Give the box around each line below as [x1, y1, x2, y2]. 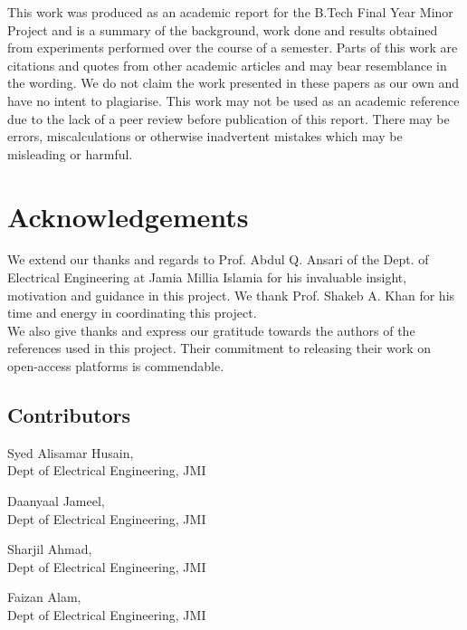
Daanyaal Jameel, [7, 492, 105, 511]
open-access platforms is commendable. [7, 357, 224, 376]
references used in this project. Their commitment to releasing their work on [7, 339, 431, 358]
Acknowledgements [7, 197, 249, 234]
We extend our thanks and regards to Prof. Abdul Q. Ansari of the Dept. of [7, 250, 429, 269]
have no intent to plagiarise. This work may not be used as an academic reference [7, 91, 460, 110]
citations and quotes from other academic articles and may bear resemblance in [7, 55, 447, 74]
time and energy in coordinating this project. [7, 303, 257, 322]
